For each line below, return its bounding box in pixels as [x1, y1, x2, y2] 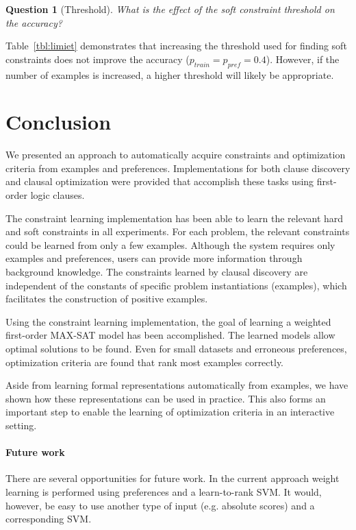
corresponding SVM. [5, 511, 92, 526]
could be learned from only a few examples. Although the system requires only [5, 237, 335, 252]
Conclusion [5, 108, 112, 136]
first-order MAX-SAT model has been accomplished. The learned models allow [5, 328, 335, 342]
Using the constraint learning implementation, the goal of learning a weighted [5, 314, 331, 328]
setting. [5, 418, 37, 432]
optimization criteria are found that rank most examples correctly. [5, 354, 284, 369]
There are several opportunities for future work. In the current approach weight [5, 471, 340, 485]
